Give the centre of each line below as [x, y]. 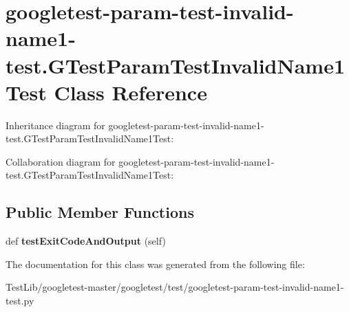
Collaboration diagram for [61, 161]
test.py [20, 301]
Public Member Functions [100, 212]
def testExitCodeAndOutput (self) [86, 241]
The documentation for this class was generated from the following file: [155, 264]
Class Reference [130, 92]
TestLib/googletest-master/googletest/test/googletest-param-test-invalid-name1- [175, 287]
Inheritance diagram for [55, 125]
